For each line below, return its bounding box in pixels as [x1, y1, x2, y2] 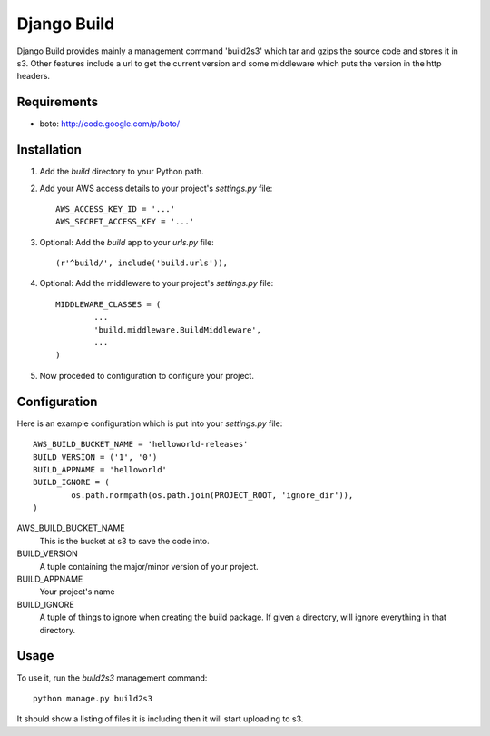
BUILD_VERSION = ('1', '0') [33, 452, 158, 462]
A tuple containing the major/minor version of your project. [39, 561, 259, 572]
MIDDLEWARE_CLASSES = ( [55, 299, 162, 309]
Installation [16, 142, 82, 158]
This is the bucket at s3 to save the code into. [39, 535, 211, 546]
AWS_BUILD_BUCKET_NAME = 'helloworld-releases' [33, 439, 249, 450]
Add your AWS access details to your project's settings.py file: [39, 183, 273, 194]
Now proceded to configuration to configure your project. [39, 370, 254, 381]
